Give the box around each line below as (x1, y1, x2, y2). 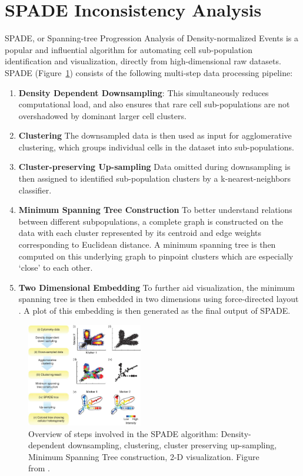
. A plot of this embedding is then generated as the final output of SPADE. (18, 304, 291, 316)
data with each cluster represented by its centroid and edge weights (18, 226, 262, 239)
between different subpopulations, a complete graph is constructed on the (18, 215, 283, 227)
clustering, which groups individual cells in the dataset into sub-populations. (18, 140, 294, 153)
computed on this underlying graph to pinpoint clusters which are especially (18, 250, 294, 262)
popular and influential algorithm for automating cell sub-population (5, 43, 253, 55)
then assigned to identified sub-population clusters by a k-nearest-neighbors (18, 172, 291, 185)
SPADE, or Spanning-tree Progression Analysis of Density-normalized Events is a (5, 32, 298, 44)
